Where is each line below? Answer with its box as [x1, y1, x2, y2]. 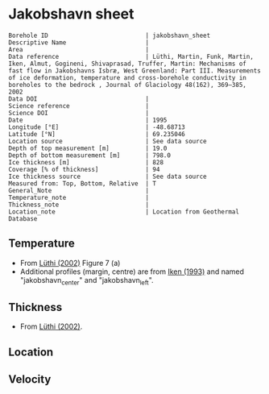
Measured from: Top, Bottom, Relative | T [8, 179, 157, 188]
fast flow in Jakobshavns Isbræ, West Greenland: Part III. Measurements [8, 66, 262, 75]
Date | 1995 [8, 116, 168, 124]
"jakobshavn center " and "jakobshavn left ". [19, 275, 155, 287]
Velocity [8, 372, 52, 387]
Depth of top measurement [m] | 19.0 [8, 144, 168, 152]
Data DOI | [8, 94, 150, 103]
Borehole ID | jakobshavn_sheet [8, 31, 211, 39]
